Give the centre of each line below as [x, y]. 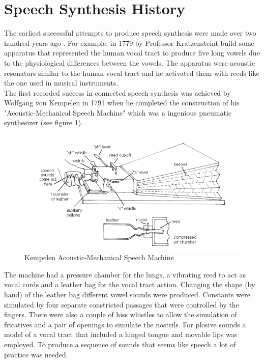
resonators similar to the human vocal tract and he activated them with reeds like [132, 73]
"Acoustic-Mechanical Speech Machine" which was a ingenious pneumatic [118, 112]
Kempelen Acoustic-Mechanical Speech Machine [99, 257]
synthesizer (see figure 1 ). [44, 122]
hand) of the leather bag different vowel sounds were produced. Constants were [127, 294]
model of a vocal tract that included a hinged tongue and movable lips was [121, 334]
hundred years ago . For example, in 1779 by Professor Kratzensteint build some [129, 43]
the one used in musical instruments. [61, 83]
